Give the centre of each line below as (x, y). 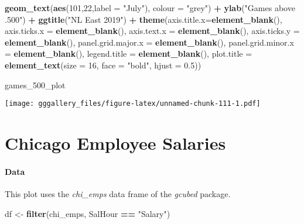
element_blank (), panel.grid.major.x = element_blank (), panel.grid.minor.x (149, 42)
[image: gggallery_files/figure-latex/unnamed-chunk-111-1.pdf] (133, 104)
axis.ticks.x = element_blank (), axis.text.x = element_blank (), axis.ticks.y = (152, 31)
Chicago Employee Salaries (115, 143)
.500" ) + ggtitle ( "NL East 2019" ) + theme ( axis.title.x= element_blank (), (144, 19)
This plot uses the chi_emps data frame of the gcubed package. (118, 193)
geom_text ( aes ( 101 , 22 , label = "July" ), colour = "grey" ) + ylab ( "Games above (150, 8)
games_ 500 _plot (35, 85)
